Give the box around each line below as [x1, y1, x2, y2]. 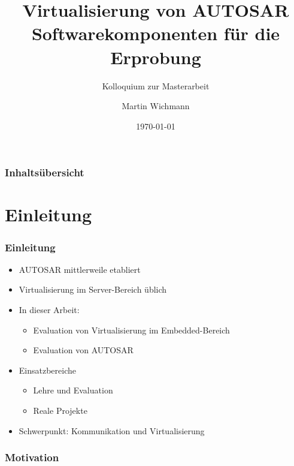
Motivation [5, 450, 59, 465]
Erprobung [110, 44, 201, 69]
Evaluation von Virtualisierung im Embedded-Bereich [33, 323, 230, 336]
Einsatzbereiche [19, 363, 76, 376]
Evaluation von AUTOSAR [33, 344, 134, 356]
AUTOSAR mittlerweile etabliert [19, 263, 141, 275]
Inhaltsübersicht [5, 165, 84, 180]
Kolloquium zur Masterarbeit [102, 79, 210, 92]
